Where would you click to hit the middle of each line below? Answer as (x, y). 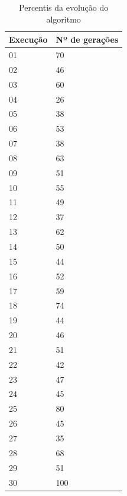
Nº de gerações (87, 39)
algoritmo (63, 19)
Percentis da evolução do (64, 7)
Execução (28, 39)
